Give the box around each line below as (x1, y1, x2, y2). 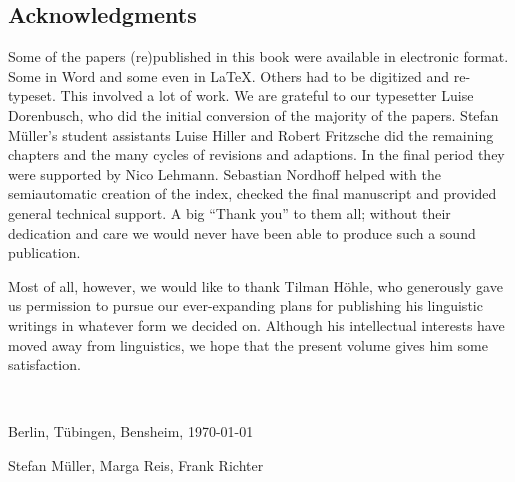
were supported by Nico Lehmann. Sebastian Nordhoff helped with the (8, 163, 441, 184)
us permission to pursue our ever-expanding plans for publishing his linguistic (8, 295, 483, 316)
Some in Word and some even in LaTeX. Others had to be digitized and (8, 65, 450, 86)
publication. (8, 242, 81, 263)
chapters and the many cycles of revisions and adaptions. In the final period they (8, 144, 505, 165)
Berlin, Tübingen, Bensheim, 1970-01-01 (8, 421, 254, 442)
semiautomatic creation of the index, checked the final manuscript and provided (8, 183, 497, 204)
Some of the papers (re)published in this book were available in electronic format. (8, 46, 509, 67)
